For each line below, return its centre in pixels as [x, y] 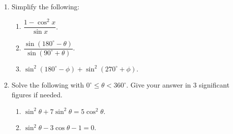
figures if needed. [37, 94]
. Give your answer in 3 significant [178, 85]
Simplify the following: [45, 6]
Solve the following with [48, 85]
